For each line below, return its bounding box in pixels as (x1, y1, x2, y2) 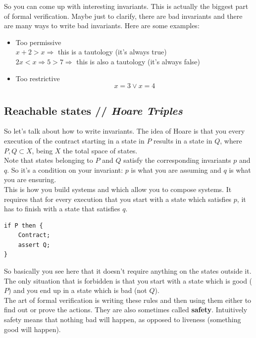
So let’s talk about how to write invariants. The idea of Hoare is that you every (4, 126, 245, 136)
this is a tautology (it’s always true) (58, 47, 167, 57)
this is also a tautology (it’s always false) (76, 56, 200, 66)
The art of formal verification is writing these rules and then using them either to (4, 294, 252, 305)
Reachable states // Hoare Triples (4, 102, 183, 118)
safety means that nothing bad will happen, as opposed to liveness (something (4, 314, 241, 325)
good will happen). (4, 324, 61, 334)
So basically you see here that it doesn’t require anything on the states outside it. (4, 266, 252, 276)
